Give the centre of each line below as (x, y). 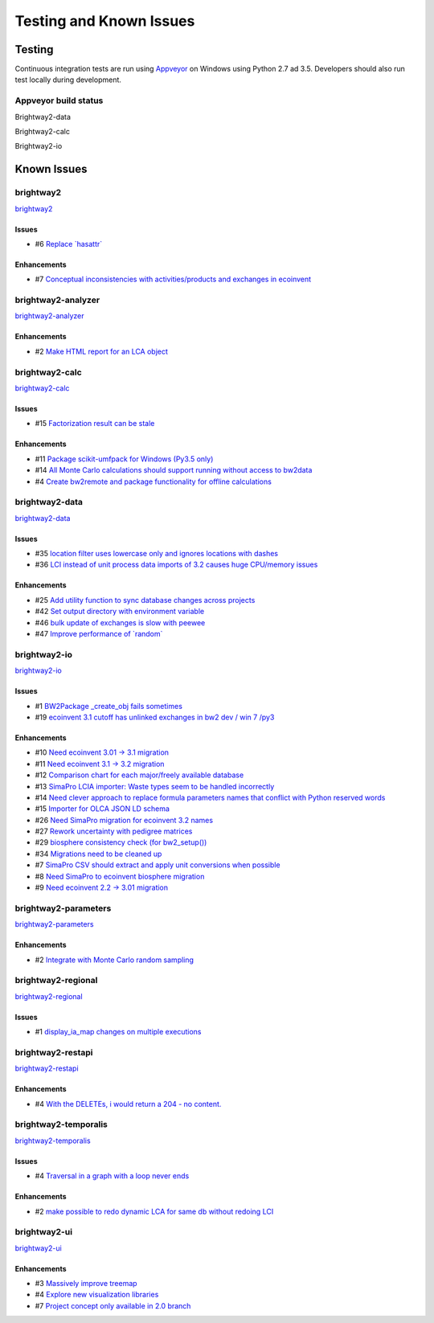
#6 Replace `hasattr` (69, 244)
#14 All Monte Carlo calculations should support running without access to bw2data (174, 470)
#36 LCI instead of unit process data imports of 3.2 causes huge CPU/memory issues (176, 565)
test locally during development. (68, 80)
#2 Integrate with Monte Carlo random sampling (115, 960)
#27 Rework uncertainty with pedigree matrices (114, 831)
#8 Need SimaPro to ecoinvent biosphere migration (120, 876)
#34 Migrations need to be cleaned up (98, 854)
